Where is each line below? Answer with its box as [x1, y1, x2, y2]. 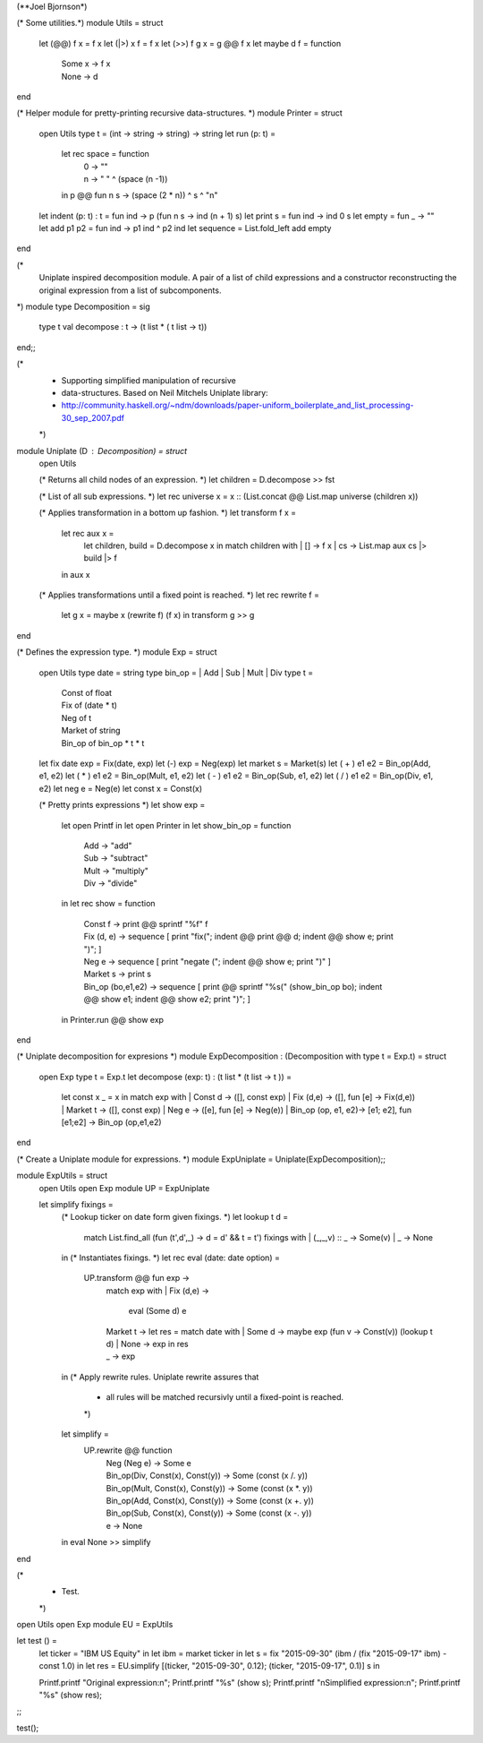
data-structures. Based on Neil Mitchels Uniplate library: [61, 387, 268, 398]
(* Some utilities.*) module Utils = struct [16, 18, 164, 29]
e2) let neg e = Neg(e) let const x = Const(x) [38, 783, 203, 794]
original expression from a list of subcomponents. [38, 285, 222, 296]
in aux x [61, 569, 90, 580]
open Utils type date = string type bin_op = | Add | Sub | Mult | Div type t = [38, 667, 314, 678]
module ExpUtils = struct [16, 1170, 108, 1181]
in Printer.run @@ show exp [61, 1014, 165, 1025]
